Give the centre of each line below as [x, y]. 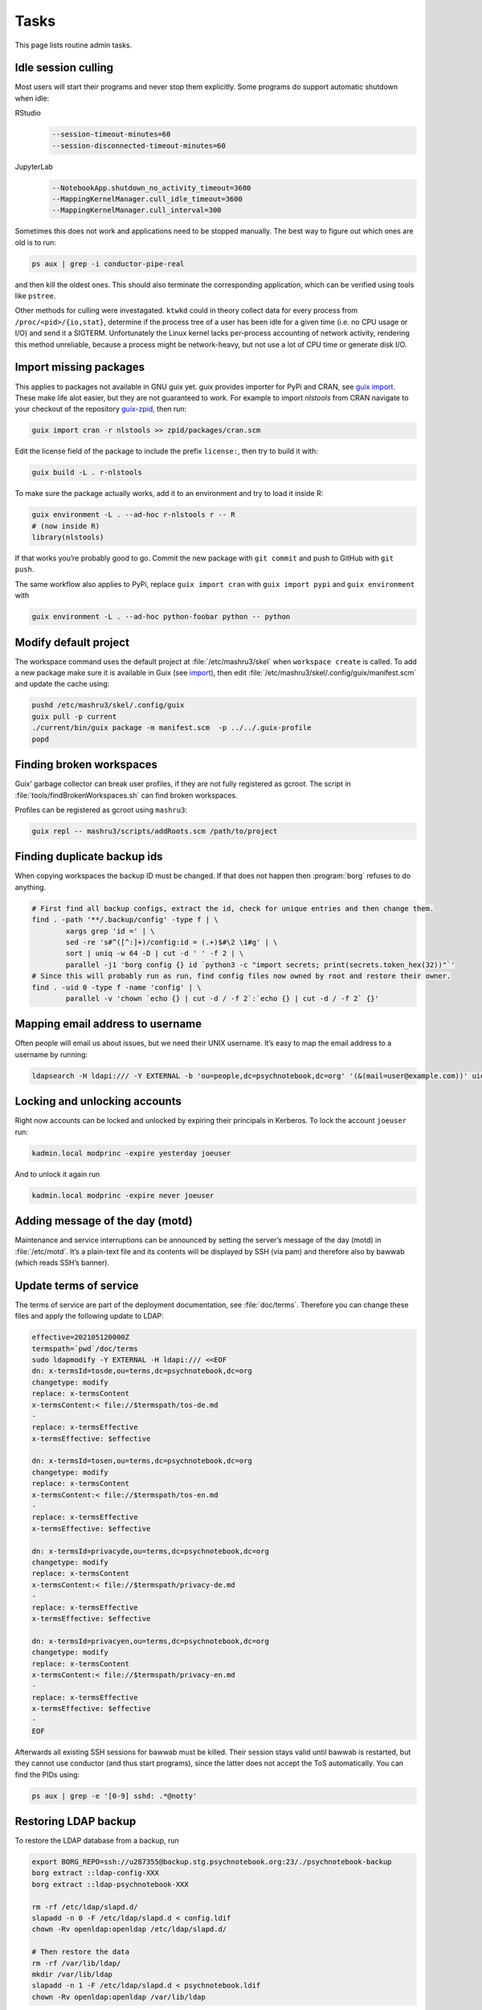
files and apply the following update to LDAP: [89, 1316]
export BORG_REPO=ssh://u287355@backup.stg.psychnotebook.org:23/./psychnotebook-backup [212, 1862]
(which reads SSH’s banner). [62, 1262]
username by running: [51, 1054]
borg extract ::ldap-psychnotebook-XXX [110, 1884]
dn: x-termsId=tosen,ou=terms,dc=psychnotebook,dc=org [142, 1461]
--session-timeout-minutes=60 [111, 134]
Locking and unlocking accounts [98, 1101]
